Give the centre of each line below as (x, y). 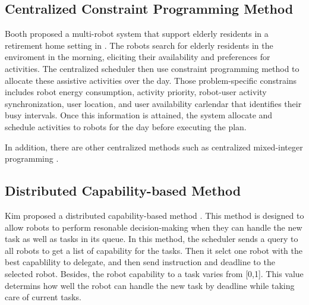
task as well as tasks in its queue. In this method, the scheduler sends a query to (152, 239)
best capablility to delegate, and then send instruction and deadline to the (140, 262)
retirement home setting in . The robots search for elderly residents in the (139, 45)
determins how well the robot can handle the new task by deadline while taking (150, 285)
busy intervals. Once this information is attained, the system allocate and (139, 115)
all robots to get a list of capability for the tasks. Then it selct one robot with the (154, 250)
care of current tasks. (43, 297)
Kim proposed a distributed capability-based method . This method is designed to (154, 215)
